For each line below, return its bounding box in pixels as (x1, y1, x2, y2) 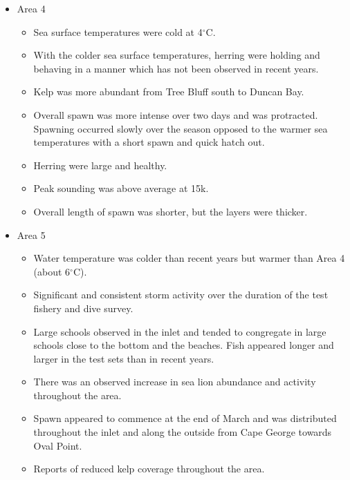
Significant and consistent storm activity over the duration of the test (33, 287, 329, 302)
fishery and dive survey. (33, 300, 133, 315)
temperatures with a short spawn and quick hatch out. (33, 135, 265, 149)
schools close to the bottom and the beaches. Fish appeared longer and (33, 338, 334, 352)
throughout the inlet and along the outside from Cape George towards (33, 425, 332, 439)
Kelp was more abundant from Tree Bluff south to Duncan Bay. (33, 84, 304, 99)
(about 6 (33, 264, 71, 278)
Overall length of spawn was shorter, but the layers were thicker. (33, 204, 308, 218)
